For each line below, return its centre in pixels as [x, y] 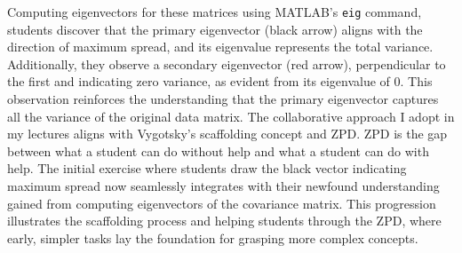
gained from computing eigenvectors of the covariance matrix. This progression [222, 203]
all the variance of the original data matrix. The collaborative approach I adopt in [231, 116]
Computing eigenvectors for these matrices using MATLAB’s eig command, [215, 12]
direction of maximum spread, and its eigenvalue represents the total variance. [220, 47]
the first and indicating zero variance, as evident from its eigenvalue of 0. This [220, 81]
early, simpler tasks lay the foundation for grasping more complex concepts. [213, 237]
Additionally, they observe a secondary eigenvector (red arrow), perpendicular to [227, 63]
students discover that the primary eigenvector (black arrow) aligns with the [215, 29]
